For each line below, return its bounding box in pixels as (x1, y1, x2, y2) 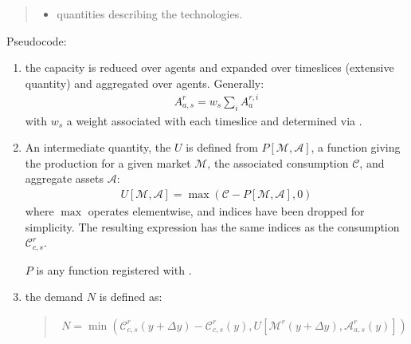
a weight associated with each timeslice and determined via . (66, 112, 362, 129)
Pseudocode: (6, 32, 67, 49)
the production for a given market (25, 154, 191, 171)
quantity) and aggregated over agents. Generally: (25, 74, 264, 91)
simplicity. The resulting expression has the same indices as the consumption (25, 218, 400, 235)
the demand (25, 288, 84, 305)
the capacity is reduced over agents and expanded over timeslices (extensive (25, 59, 394, 76)
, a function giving (311, 139, 401, 156)
